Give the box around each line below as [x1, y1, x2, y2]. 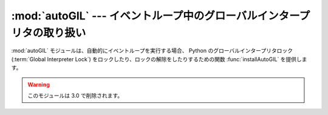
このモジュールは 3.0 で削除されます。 [27, 91, 123, 99]
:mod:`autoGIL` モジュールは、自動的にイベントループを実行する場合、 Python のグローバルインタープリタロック [11, 47, 293, 54]
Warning [27, 80, 50, 88]
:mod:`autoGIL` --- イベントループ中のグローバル [11, 9, 258, 22]
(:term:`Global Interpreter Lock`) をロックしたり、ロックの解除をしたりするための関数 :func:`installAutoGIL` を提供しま [11, 55, 307, 63]
